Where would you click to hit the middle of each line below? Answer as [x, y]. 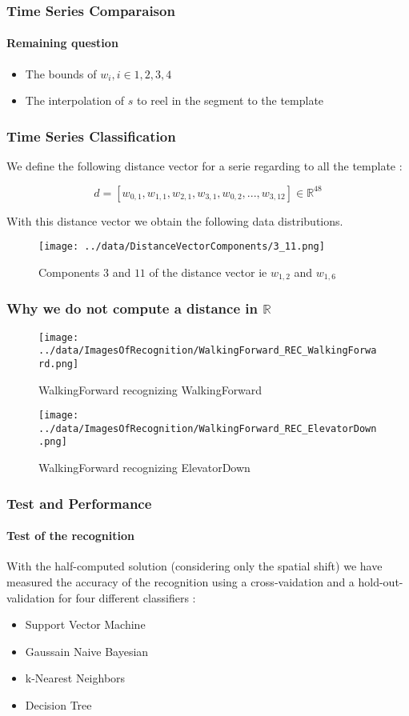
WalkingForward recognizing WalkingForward [150, 389]
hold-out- [381, 581]
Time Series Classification [91, 136]
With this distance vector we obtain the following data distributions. [175, 220]
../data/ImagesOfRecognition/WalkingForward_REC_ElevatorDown [208, 428]
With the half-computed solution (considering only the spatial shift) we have [194, 566]
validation [31, 597]
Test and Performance [79, 503]
